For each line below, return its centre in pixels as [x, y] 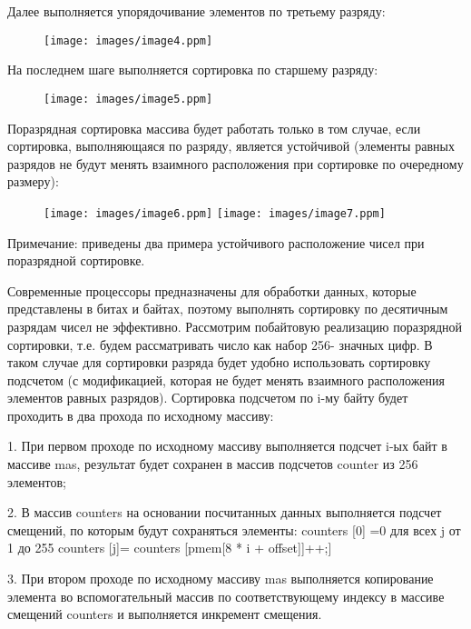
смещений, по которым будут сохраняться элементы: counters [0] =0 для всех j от [234, 529]
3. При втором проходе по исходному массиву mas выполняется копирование [221, 579]
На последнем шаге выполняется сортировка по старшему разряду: [193, 70]
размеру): [33, 181]
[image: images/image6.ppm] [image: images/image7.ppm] [215, 213]
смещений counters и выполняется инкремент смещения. [165, 614]
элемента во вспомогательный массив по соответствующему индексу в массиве [226, 596]
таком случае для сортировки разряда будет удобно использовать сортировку [219, 362]
